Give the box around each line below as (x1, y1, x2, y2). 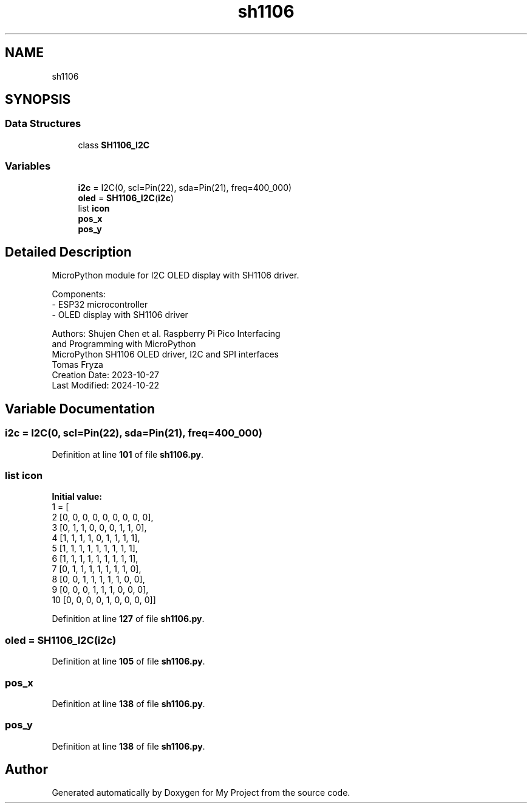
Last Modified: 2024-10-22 (52, 380, 160, 391)
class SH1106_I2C (78, 139, 150, 150)
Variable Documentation (5, 401, 155, 416)
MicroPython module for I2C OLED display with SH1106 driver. (52, 270, 299, 281)
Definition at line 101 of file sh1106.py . (52, 449, 203, 460)
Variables (5, 160, 51, 173)
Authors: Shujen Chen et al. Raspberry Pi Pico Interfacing (52, 328, 281, 339)
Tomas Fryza (52, 359, 103, 370)
